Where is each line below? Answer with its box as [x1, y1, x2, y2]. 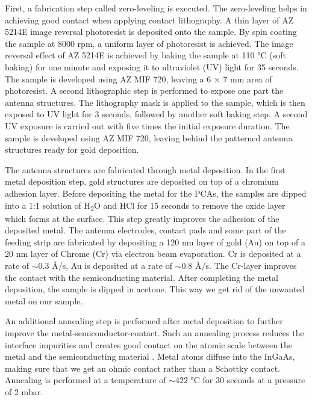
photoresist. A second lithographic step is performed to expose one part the [5, 84, 284, 97]
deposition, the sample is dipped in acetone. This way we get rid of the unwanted [5, 283, 305, 295]
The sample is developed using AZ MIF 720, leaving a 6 [5, 72, 211, 85]
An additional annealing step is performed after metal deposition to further [5, 315, 283, 327]
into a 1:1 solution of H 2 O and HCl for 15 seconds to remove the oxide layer [5, 198, 285, 213]
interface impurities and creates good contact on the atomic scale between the [5, 338, 293, 351]
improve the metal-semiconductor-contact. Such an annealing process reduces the [5, 326, 304, 339]
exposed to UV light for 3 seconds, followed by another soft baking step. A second [5, 108, 308, 120]
